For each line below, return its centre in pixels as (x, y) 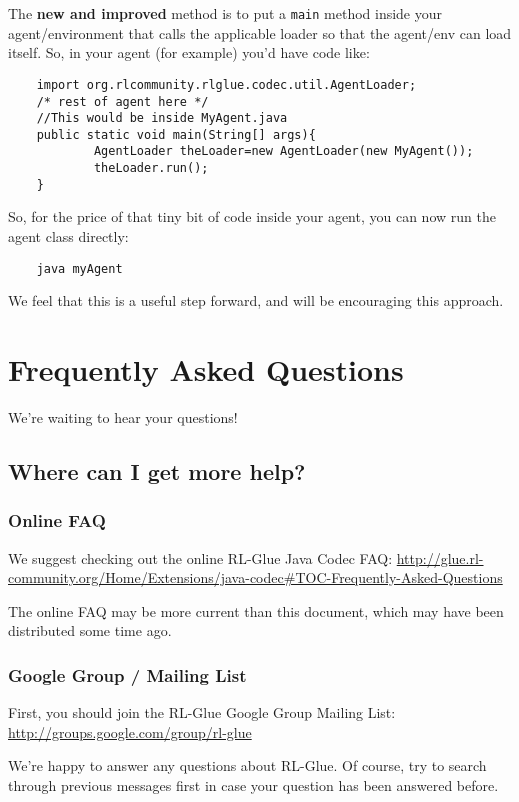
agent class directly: (68, 236)
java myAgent (79, 268)
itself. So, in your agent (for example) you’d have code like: (189, 52)
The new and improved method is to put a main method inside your (225, 13)
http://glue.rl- (440, 557)
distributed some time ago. (90, 630)
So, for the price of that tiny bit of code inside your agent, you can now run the (252, 216)
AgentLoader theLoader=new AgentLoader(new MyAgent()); (283, 151)
